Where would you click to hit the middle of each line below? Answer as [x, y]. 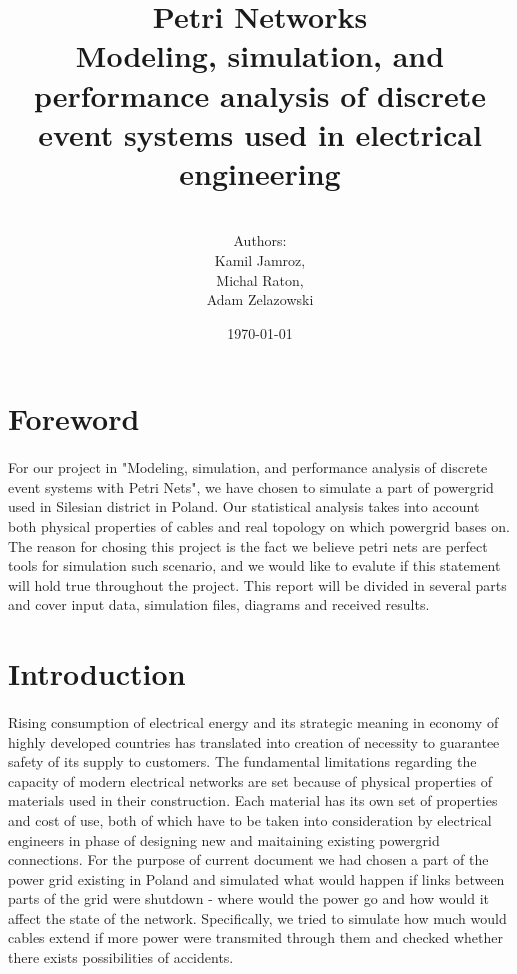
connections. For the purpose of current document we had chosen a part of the [248, 859]
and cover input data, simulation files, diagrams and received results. [219, 604]
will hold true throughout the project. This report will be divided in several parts [257, 584]
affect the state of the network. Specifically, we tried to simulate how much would [257, 917]
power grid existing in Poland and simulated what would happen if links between [256, 878]
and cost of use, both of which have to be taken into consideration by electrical [250, 819]
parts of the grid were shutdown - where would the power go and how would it [248, 898]
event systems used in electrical [260, 133]
